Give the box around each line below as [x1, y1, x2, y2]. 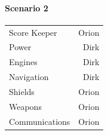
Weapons [9, 100, 42, 112]
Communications [9, 115, 70, 127]
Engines [9, 56, 38, 68]
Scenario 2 [5, 1, 48, 14]
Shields [9, 85, 35, 97]
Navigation [9, 70, 49, 83]
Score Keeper [9, 26, 57, 38]
